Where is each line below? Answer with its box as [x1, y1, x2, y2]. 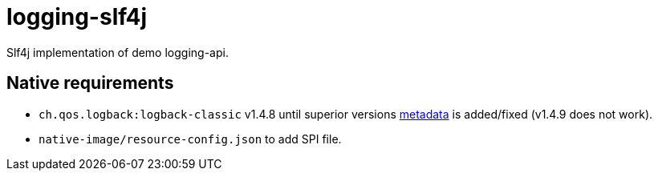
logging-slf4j [6, 3, 148, 30]
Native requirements [6, 73, 174, 94]
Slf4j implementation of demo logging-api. [6, 45, 229, 59]
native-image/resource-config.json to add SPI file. [39, 131, 342, 146]
